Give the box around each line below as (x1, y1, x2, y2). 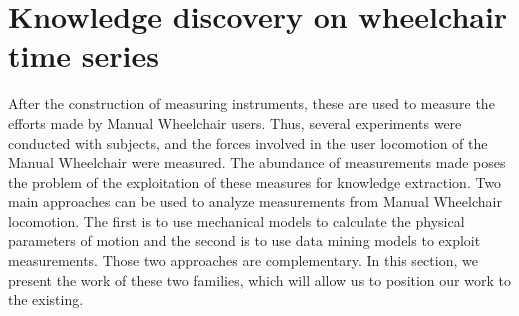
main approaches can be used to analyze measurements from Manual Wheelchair (8, 191, 502, 212)
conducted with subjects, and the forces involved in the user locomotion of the (8, 132, 488, 153)
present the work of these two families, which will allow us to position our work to (8, 269, 511, 290)
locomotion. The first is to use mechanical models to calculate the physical (8, 210, 465, 231)
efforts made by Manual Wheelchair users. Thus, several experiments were (8, 112, 462, 133)
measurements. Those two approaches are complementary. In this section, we (8, 250, 478, 271)
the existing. (8, 289, 84, 310)
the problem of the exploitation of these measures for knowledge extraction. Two (8, 171, 502, 192)
